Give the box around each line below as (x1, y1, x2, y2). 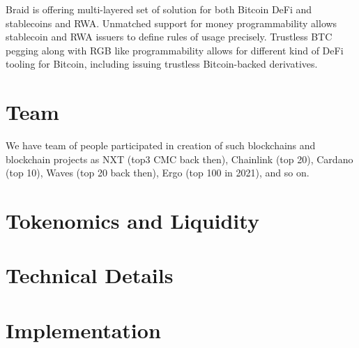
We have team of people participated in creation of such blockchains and (6, 138, 316, 153)
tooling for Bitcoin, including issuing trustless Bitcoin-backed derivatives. (6, 56, 318, 71)
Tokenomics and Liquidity (6, 206, 259, 235)
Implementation (6, 315, 161, 344)
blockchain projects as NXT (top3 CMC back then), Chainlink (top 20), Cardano (6, 151, 353, 166)
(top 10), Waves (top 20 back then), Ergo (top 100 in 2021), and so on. (6, 165, 310, 180)
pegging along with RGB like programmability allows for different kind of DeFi (6, 43, 344, 57)
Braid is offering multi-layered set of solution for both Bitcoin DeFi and (6, 2, 312, 16)
